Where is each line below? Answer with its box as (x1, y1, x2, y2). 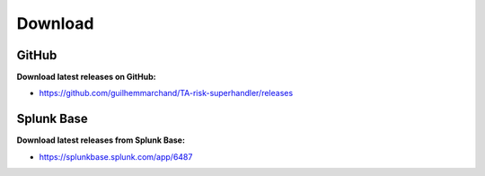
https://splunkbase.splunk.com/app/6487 (39, 151, 193, 162)
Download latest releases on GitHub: (16, 72, 156, 83)
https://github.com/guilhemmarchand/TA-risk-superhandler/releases (39, 88, 294, 99)
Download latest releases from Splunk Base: (16, 135, 186, 145)
